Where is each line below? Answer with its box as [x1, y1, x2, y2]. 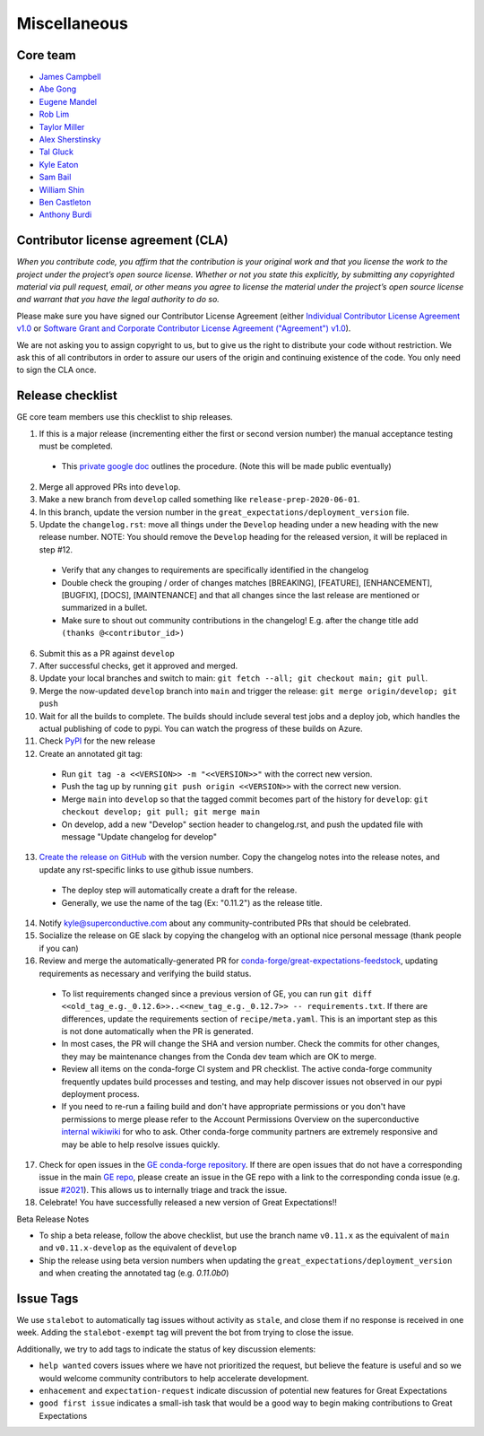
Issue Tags [16, 1291, 79, 1306]
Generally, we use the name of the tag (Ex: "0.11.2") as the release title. [61, 897, 323, 908]
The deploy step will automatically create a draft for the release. [61, 884, 298, 896]
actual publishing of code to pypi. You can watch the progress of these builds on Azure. [39, 723, 363, 734]
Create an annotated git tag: [39, 748, 143, 759]
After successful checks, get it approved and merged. [39, 660, 238, 671]
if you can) [39, 943, 80, 953]
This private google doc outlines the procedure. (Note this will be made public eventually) [61, 461, 392, 472]
